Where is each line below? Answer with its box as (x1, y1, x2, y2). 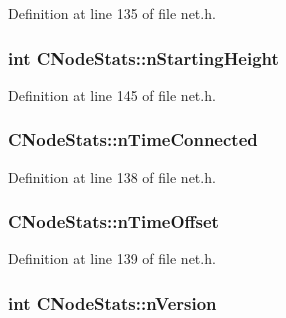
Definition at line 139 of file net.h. (8, 248, 216, 269)
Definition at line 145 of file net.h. (8, 84, 216, 105)
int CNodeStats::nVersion (8, 290, 217, 315)
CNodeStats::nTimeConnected (8, 127, 258, 152)
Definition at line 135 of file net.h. (8, 3, 216, 23)
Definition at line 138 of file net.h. (8, 166, 216, 187)
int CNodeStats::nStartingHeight (8, 45, 279, 70)
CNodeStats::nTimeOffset (8, 209, 219, 234)
